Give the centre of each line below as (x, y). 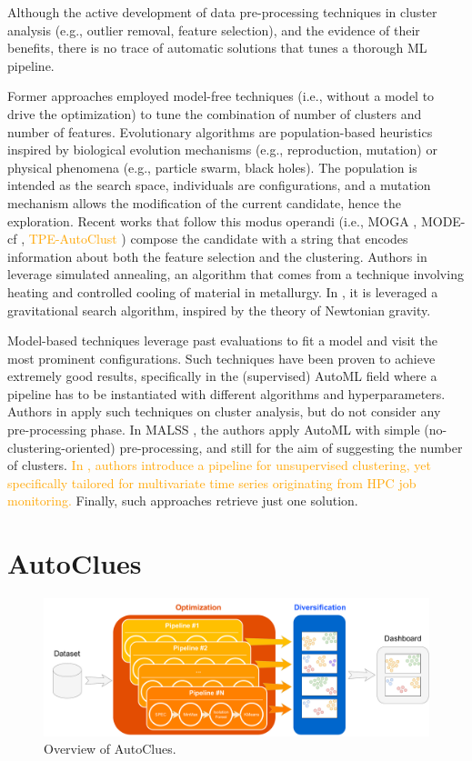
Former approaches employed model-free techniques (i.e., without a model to (221, 96)
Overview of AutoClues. (110, 749)
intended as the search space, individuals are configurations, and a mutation (219, 185)
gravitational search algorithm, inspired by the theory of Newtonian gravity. (219, 310)
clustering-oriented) (61, 447)
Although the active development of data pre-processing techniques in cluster (222, 12)
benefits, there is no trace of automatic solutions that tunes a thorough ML (217, 48)
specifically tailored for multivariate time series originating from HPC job (212, 482)
